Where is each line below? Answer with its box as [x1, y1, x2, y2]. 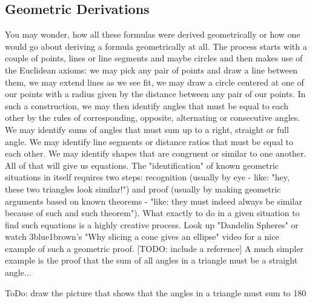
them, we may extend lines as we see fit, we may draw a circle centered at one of [5, 75, 304, 88]
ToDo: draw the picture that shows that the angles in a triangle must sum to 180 [5, 286, 307, 299]
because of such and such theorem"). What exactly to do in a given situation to [5, 206, 300, 219]
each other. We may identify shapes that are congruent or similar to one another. [5, 147, 307, 160]
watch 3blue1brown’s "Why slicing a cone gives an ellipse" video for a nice [5, 230, 279, 243]
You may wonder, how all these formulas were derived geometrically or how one [5, 28, 300, 41]
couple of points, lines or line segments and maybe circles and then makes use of [5, 52, 303, 64]
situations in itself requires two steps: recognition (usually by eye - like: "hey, [5, 171, 290, 183]
